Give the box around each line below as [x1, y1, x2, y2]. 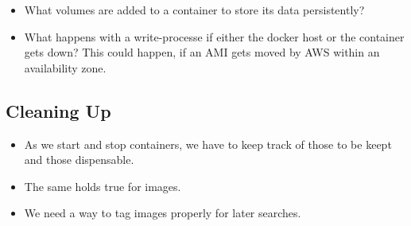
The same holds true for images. [24, 177, 181, 194]
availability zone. [24, 59, 107, 76]
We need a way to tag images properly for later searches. [24, 205, 301, 221]
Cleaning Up [6, 98, 111, 123]
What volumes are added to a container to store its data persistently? [24, 2, 365, 18]
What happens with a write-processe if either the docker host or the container [24, 28, 405, 45]
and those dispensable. [24, 151, 134, 168]
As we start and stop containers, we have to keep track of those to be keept [24, 135, 392, 152]
